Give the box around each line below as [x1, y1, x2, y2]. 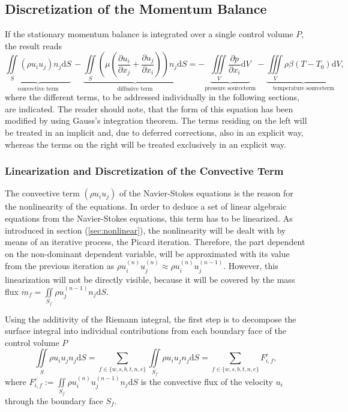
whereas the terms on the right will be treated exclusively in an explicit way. [5, 138, 286, 150]
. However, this [223, 259, 278, 272]
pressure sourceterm [205, 85, 256, 91]
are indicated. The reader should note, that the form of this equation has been [5, 102, 293, 115]
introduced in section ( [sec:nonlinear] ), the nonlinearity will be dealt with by [5, 223, 286, 236]
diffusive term [117, 85, 153, 92]
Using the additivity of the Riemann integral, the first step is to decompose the [5, 312, 296, 325]
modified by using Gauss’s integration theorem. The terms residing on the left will [5, 114, 307, 127]
